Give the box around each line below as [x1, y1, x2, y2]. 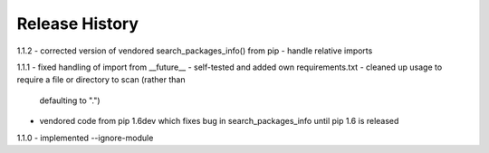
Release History [16, 14, 139, 33]
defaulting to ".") [39, 95, 101, 106]
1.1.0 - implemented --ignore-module [16, 132, 154, 143]
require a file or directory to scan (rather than [16, 74, 186, 85]
